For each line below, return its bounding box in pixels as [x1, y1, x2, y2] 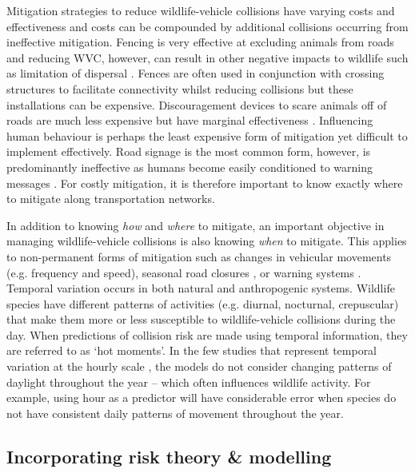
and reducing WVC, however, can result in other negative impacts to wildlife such [6, 49, 409, 66]
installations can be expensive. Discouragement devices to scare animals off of [6, 96, 387, 113]
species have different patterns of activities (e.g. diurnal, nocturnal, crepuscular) [6, 295, 399, 312]
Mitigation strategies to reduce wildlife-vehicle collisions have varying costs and [6, 2, 395, 18]
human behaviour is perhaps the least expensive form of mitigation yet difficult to [6, 127, 408, 144]
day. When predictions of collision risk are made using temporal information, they [6, 326, 408, 343]
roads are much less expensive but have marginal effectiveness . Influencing [6, 112, 373, 129]
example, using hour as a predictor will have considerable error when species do [6, 389, 397, 406]
